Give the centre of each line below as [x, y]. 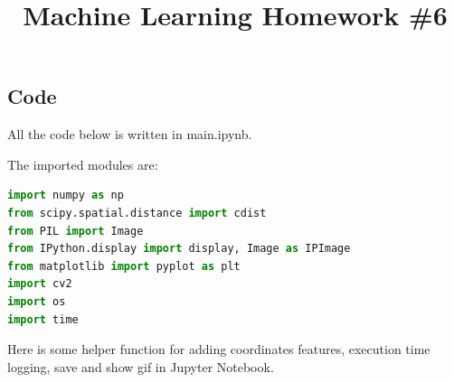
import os [37, 301]
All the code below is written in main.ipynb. [130, 134]
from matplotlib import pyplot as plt [124, 266]
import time [43, 319]
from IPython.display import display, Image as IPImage [179, 249]
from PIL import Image [76, 231]
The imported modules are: [83, 164]
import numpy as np [66, 196]
